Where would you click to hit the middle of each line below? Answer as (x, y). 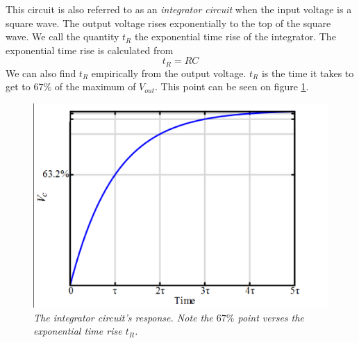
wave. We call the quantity (62, 36)
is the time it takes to (308, 73)
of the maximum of (95, 86)
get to (18, 86)
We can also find (41, 73)
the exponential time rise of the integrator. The (235, 36)
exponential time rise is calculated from (90, 50)
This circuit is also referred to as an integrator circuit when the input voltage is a (179, 9)
